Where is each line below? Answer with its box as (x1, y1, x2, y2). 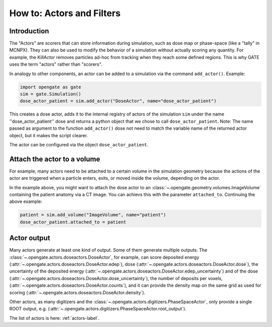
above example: (9, 198, 43, 204)
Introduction (9, 27, 49, 35)
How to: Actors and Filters (9, 8, 121, 19)
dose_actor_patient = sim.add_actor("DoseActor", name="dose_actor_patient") (20, 98, 217, 104)
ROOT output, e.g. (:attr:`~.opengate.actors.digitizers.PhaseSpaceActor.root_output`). (9, 306, 186, 312)
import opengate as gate (20, 84, 82, 90)
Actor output (9, 234, 50, 242)
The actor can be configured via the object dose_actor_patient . (9, 141, 149, 147)
